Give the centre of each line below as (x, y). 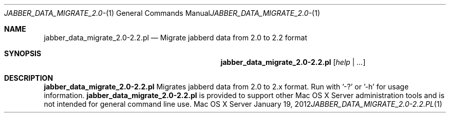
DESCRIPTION (29, 78)
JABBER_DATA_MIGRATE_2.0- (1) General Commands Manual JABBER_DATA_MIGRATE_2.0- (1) (162, 13)
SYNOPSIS (23, 53)
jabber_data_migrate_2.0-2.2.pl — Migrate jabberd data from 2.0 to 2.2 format (176, 38)
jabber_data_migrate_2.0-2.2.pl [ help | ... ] (293, 62)
